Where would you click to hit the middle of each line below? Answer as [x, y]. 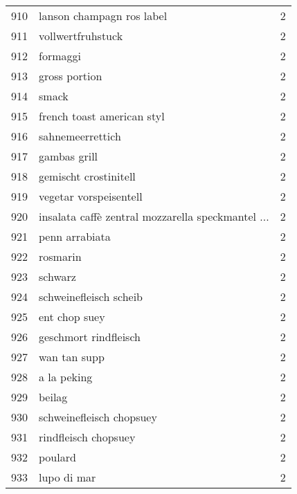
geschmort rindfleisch [90, 337]
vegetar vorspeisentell [91, 196]
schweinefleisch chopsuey [98, 417]
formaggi [60, 56]
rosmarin [60, 256]
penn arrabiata [75, 236]
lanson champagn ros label [103, 16]
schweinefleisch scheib [91, 296]
